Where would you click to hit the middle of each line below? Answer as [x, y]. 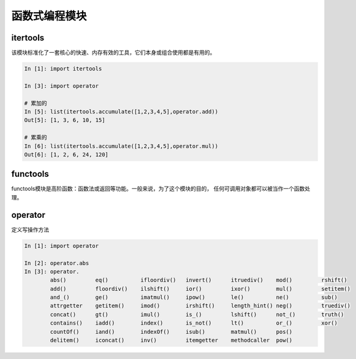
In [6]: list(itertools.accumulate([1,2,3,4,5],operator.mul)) [121, 146]
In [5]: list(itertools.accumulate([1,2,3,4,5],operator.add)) [121, 111]
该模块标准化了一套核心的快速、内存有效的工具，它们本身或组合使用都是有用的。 [113, 53]
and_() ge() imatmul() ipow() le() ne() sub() [194, 297]
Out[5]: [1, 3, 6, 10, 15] [65, 120]
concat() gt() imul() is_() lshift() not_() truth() [197, 314]
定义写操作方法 [30, 230]
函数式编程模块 [49, 16]
